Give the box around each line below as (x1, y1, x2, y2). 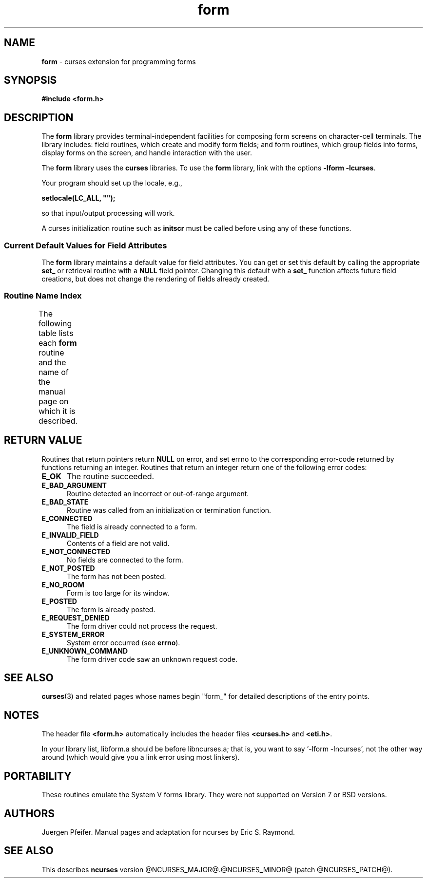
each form (38, 338, 77, 348)
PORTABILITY (4, 769, 72, 782)
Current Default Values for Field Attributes (4, 240, 167, 250)
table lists (38, 328, 74, 338)
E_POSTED (41, 597, 77, 605)
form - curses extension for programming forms (41, 57, 196, 66)
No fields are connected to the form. (67, 555, 183, 564)
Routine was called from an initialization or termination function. (67, 506, 272, 514)
